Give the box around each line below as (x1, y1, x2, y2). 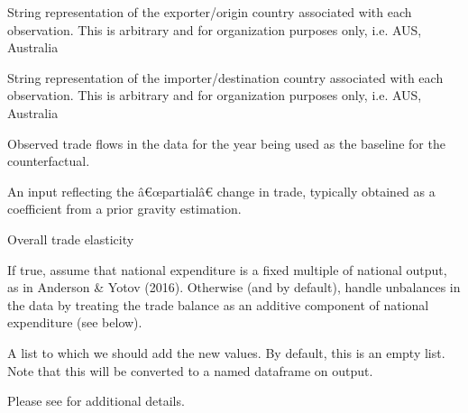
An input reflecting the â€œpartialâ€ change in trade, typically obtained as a (7, 181, 436, 200)
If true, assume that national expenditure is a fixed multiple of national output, (7, 260, 447, 279)
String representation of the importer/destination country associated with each (7, 68, 444, 87)
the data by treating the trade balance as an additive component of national (7, 295, 429, 314)
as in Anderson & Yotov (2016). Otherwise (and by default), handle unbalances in (7, 278, 461, 297)
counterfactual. (7, 151, 90, 170)
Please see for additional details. (7, 391, 185, 410)
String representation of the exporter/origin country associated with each (7, 3, 412, 21)
